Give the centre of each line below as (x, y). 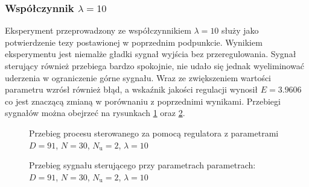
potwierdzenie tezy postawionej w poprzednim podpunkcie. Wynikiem (134, 42)
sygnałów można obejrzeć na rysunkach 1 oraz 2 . (95, 113)
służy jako (240, 30)
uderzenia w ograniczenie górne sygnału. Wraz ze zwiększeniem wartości (138, 77)
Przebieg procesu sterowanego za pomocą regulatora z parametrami (154, 133)
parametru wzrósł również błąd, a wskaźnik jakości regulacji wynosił (132, 89)
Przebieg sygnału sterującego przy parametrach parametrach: (142, 165)
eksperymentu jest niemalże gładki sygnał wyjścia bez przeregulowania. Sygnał (151, 54)
